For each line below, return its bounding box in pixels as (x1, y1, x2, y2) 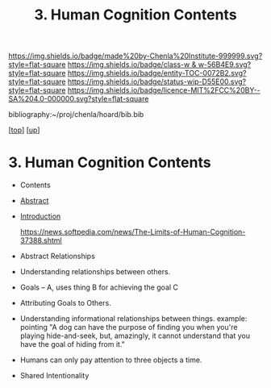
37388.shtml (19, 236, 62, 245)
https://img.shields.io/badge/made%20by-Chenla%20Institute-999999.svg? (8, 51, 263, 61)
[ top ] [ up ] (8, 125, 40, 135)
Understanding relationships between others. (19, 267, 171, 277)
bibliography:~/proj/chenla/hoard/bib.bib (8, 110, 144, 119)
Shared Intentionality (19, 371, 90, 381)
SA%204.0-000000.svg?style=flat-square (8, 94, 149, 104)
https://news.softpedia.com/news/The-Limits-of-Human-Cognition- (19, 227, 246, 237)
